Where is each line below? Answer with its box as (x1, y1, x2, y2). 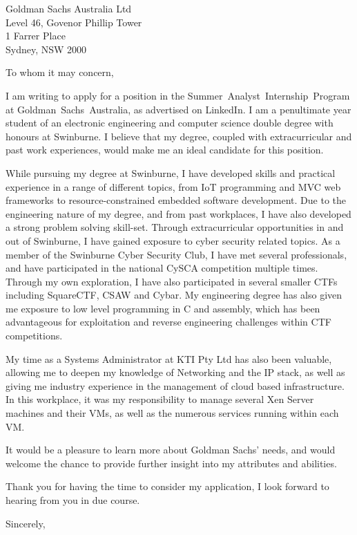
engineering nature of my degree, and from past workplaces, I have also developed (6, 206, 351, 220)
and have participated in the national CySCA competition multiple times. (6, 261, 318, 275)
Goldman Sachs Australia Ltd (6, 1, 132, 15)
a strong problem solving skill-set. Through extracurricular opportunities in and (6, 220, 344, 234)
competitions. (6, 328, 63, 343)
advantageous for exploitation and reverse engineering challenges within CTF (6, 315, 331, 329)
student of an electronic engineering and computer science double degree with (6, 115, 334, 130)
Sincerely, (6, 516, 46, 530)
